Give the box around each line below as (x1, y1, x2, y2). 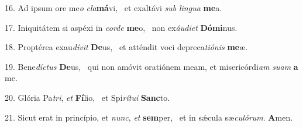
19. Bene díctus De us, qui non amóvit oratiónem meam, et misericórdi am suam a (5, 60, 298, 72)
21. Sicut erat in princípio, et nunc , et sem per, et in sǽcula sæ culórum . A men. (5, 111, 293, 123)
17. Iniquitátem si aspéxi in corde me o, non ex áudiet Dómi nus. (5, 21, 237, 33)
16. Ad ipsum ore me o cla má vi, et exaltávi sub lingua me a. (5, 2, 222, 13)
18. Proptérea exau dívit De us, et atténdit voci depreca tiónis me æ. (5, 41, 248, 53)
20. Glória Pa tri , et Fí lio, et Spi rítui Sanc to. (5, 91, 170, 103)
